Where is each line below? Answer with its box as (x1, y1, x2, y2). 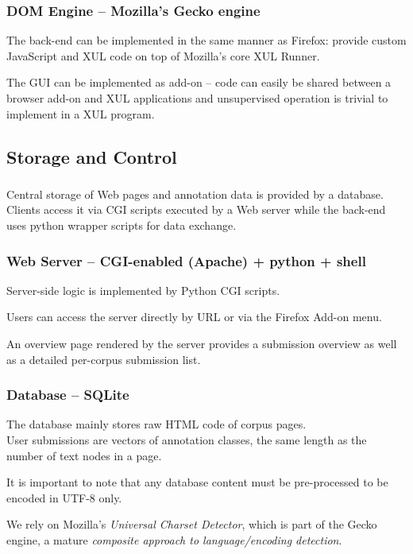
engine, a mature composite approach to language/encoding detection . (6, 532, 342, 548)
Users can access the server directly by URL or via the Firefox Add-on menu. (6, 308, 382, 325)
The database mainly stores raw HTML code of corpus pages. (6, 416, 307, 432)
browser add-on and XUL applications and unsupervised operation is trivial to (6, 90, 388, 106)
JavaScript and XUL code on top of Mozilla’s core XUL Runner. (6, 47, 320, 64)
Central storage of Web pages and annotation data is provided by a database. (6, 185, 384, 202)
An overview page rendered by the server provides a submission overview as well (6, 335, 397, 352)
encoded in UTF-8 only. (6, 489, 122, 506)
